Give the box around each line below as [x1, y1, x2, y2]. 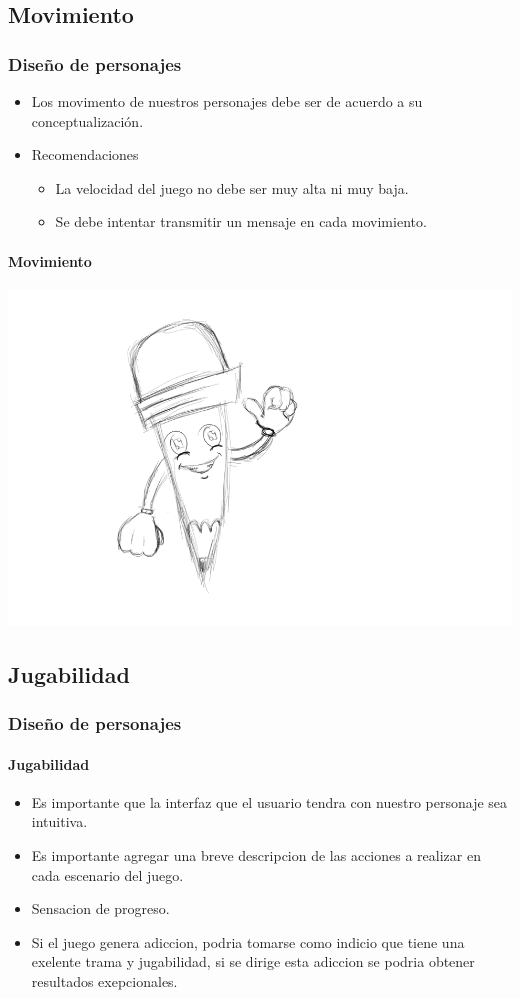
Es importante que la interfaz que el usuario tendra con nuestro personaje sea [31, 791, 508, 812]
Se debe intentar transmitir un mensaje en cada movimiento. [55, 211, 427, 232]
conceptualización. [31, 110, 144, 131]
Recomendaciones [31, 144, 139, 165]
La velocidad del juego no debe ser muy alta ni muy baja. [55, 177, 409, 198]
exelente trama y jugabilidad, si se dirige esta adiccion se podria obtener [31, 951, 475, 972]
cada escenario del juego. [31, 864, 184, 885]
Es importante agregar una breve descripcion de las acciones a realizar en [31, 844, 481, 865]
